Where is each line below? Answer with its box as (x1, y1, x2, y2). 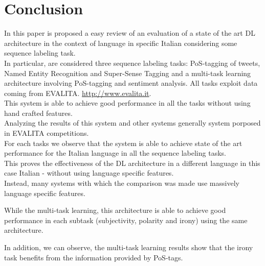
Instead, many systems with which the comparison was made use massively (4, 178, 239, 188)
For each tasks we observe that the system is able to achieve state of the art (4, 137, 242, 148)
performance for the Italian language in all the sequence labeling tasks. (4, 148, 226, 158)
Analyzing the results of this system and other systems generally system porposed (4, 117, 261, 128)
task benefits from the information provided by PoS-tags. (4, 252, 183, 262)
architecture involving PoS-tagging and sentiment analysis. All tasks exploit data (4, 78, 258, 88)
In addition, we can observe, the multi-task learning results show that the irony (4, 242, 253, 252)
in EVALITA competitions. (4, 128, 89, 138)
